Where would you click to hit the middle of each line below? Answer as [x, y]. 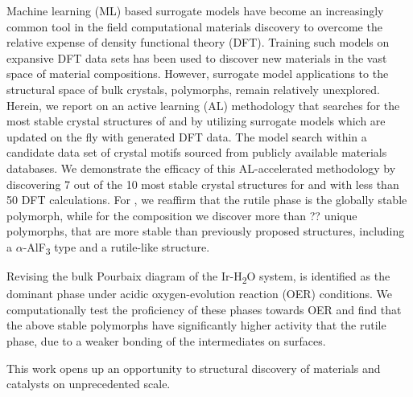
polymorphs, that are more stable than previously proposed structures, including [206, 231]
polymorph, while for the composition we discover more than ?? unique [182, 215]
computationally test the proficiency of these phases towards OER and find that [204, 309]
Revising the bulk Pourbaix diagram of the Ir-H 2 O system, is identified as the [198, 277]
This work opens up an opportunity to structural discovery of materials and [194, 368]
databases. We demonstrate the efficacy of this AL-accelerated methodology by [201, 168]
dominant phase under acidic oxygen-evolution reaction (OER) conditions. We [199, 294]
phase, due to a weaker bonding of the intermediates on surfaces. [166, 340]
